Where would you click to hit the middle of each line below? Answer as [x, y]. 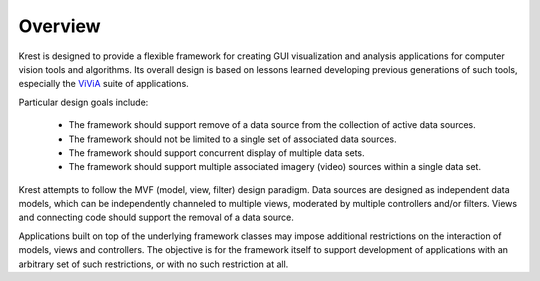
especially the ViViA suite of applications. [103, 84]
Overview [59, 26]
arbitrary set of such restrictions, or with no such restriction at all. [153, 264]
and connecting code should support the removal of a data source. [156, 217]
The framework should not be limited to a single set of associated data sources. [232, 139]
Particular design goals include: [83, 102]
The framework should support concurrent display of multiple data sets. [216, 152]
